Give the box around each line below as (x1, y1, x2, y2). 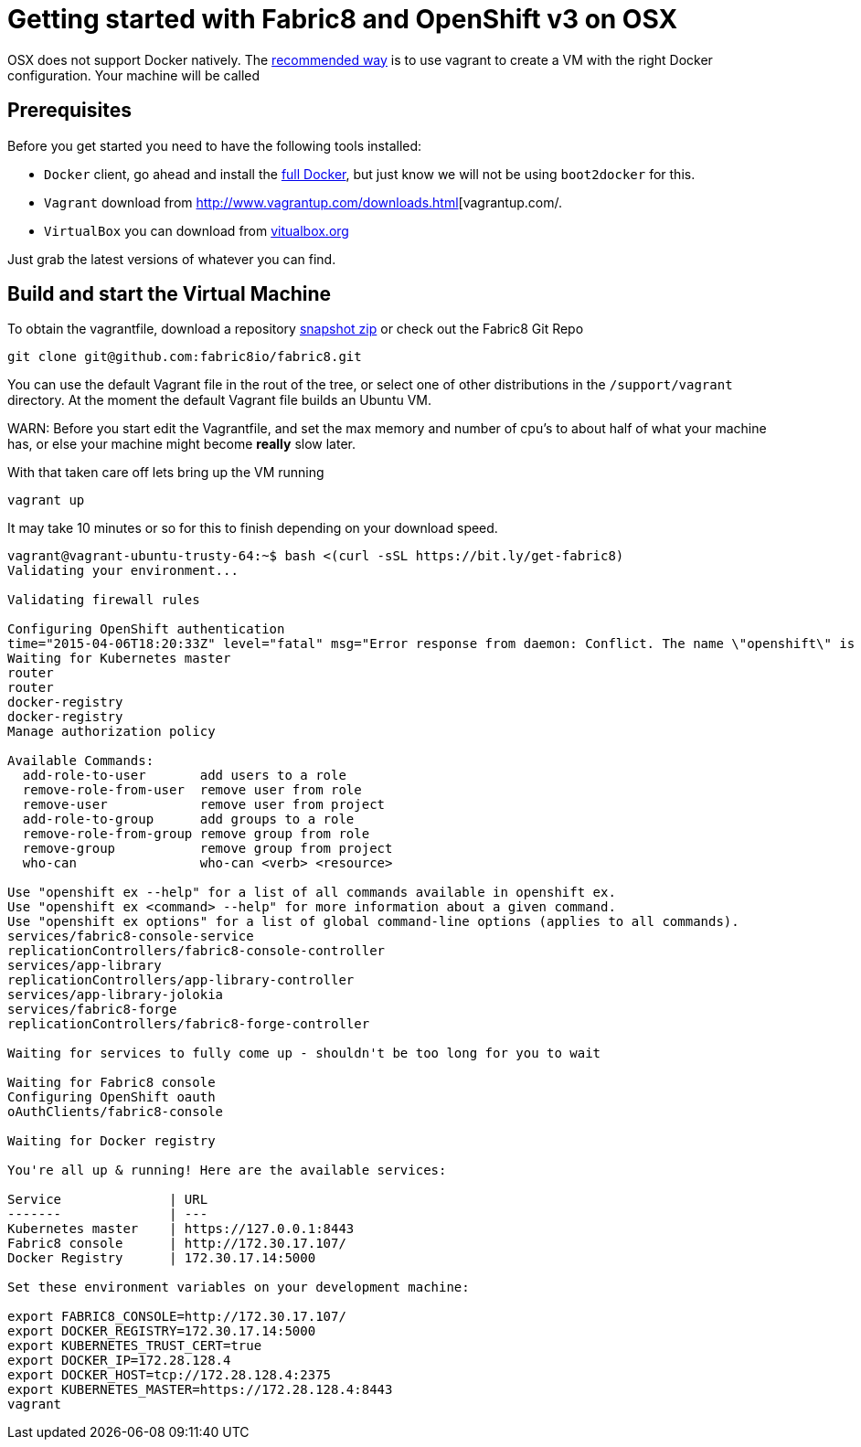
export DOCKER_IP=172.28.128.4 (7, 1353, 231, 1368)
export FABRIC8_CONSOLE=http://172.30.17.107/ (7, 1309, 346, 1325)
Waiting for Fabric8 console (7, 1075, 216, 1091)
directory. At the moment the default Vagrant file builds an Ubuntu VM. (7, 392, 432, 409)
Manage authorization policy (7, 724, 216, 739)
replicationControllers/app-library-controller (7, 973, 355, 988)
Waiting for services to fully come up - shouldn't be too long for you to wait (7, 1046, 601, 1061)
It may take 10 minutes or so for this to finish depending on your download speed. (7, 520, 498, 537)
